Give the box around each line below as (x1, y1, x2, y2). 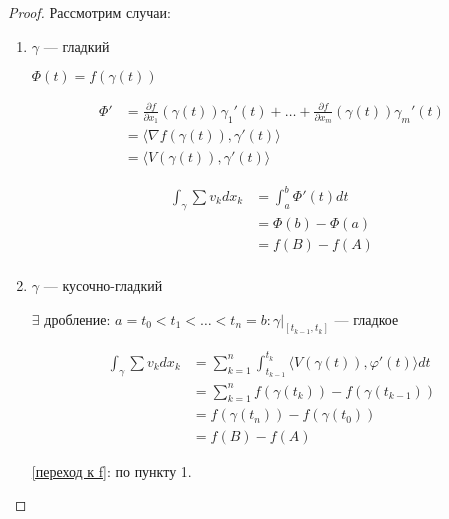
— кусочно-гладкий (43, 274, 163, 295)
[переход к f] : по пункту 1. (31, 460, 192, 481)
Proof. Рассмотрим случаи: (8, 2, 171, 22)
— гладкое (334, 308, 399, 329)
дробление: (44, 308, 111, 329)
